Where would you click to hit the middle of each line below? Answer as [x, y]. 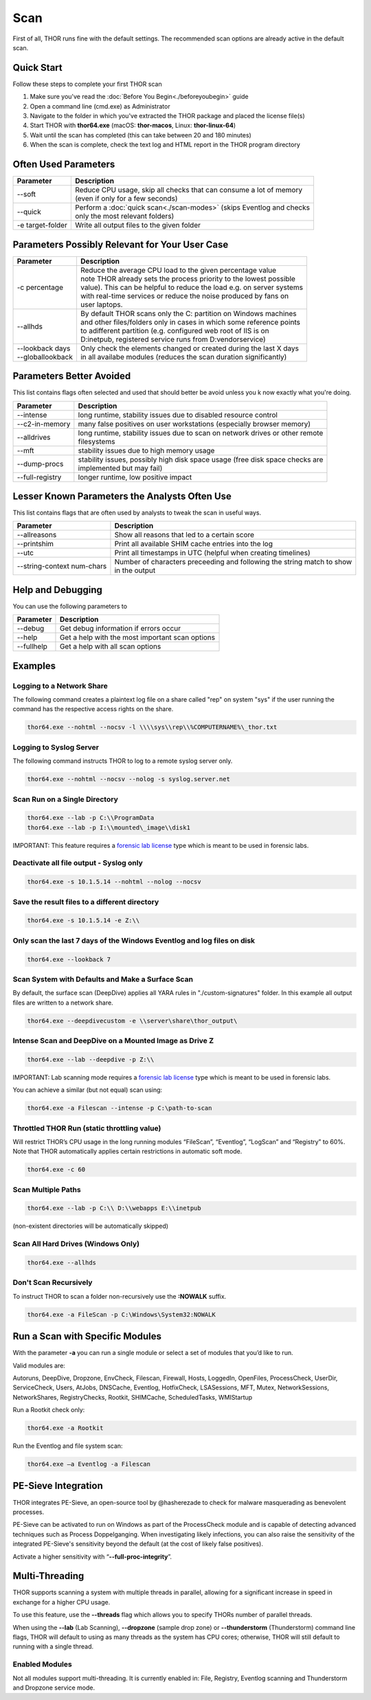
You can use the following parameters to [70, 606]
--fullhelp [32, 647]
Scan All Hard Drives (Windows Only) [76, 1244]
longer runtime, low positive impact [135, 477]
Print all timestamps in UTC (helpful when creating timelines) [212, 553]
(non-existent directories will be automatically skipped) [90, 1226]
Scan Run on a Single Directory [65, 799]
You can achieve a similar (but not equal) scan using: [88, 1090]
